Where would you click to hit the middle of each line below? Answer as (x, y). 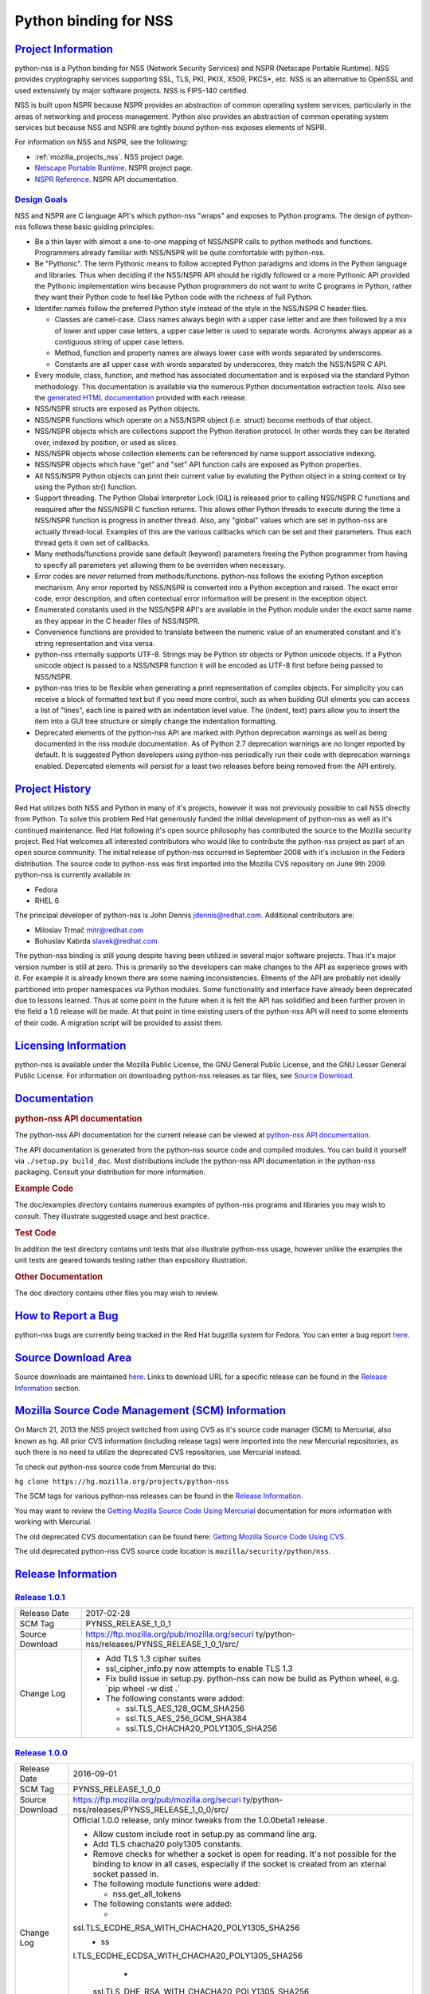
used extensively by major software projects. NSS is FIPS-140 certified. (132, 90)
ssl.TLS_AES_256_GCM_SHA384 (186, 1719)
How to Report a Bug (66, 1316)
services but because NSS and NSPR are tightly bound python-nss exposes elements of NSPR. (170, 128)
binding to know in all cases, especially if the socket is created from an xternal (239, 1864)
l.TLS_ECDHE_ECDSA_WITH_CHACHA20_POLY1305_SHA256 (188, 1956)
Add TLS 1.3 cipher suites (153, 1659)
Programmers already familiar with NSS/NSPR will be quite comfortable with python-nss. (180, 252)
